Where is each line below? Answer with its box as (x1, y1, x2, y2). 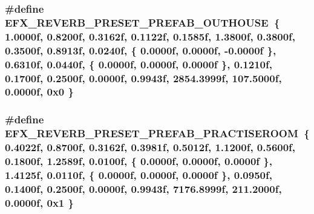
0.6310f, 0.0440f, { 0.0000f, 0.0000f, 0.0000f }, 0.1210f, (5, 56, 272, 71)
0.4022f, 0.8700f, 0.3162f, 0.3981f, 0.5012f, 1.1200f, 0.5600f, (5, 140, 296, 155)
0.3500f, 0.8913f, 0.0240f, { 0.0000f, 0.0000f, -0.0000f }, (5, 42, 276, 57)
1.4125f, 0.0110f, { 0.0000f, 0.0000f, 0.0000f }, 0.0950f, (5, 167, 272, 182)
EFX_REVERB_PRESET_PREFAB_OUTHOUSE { (5, 15, 280, 30)
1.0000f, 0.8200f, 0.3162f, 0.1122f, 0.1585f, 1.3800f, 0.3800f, (5, 28, 296, 44)
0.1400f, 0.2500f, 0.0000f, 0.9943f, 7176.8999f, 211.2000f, (5, 181, 282, 196)
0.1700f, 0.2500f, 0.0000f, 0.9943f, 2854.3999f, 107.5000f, (5, 70, 282, 85)
